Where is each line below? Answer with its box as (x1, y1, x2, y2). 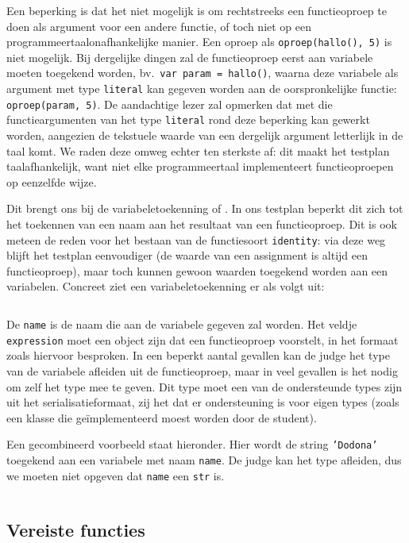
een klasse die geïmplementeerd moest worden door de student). (6, 409, 317, 426)
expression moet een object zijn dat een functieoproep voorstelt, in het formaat (6, 331, 399, 348)
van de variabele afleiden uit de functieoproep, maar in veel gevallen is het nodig (6, 362, 398, 379)
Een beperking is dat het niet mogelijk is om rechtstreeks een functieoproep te (6, 2, 387, 18)
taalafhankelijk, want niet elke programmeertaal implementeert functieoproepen (6, 158, 394, 175)
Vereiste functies (6, 517, 145, 541)
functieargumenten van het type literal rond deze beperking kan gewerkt (6, 111, 370, 128)
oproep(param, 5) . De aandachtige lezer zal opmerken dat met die (6, 95, 333, 112)
